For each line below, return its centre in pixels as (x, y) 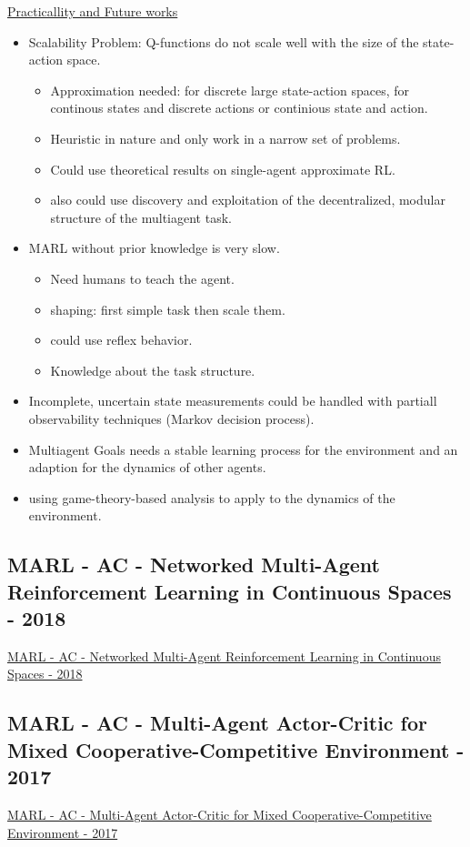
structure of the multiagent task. (141, 217)
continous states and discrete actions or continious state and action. (239, 108)
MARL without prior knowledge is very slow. (154, 248)
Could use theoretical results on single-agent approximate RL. (223, 169)
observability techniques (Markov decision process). (171, 418)
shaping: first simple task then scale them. (168, 309)
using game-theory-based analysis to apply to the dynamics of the (212, 497)
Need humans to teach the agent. (142, 278)
